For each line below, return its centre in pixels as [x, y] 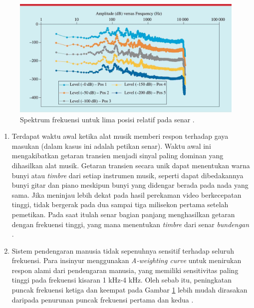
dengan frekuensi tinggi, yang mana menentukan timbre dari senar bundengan [130, 224]
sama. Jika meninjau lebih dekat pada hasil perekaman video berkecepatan [127, 194]
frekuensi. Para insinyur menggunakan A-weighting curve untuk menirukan [127, 260]
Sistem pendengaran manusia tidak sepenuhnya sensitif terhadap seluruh [123, 250]
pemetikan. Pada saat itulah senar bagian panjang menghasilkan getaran [123, 214]
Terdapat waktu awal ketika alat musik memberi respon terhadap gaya [120, 136]
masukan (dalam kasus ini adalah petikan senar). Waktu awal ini [111, 146]
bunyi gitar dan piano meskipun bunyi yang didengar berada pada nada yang [130, 185]
